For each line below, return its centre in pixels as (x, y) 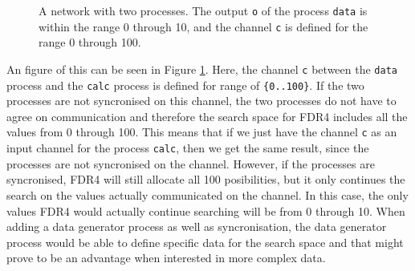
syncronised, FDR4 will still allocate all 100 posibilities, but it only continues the (206, 179)
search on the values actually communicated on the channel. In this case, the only (207, 194)
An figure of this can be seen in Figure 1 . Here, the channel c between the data (202, 69)
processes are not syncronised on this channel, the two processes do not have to (201, 101)
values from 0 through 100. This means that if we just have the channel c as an (202, 132)
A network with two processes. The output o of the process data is (203, 10)
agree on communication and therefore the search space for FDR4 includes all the (207, 116)
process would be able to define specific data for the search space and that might (205, 242)
